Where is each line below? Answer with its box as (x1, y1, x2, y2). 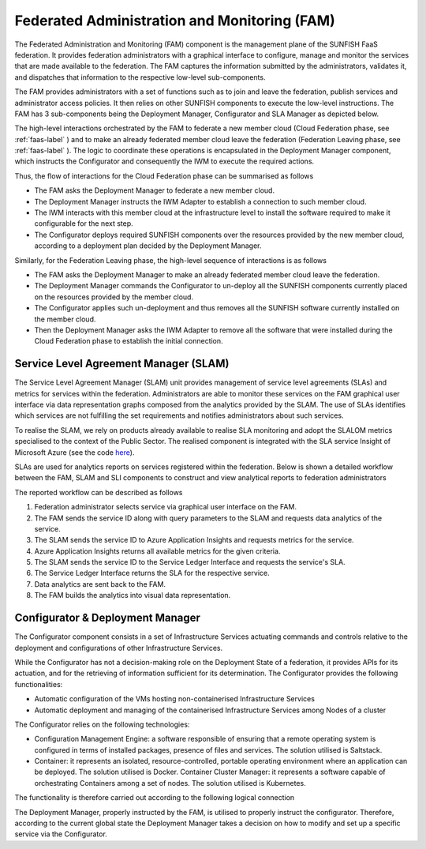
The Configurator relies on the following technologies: (14, 719, 190, 729)
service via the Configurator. (14, 829, 108, 839)
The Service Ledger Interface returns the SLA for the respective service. (34, 569, 270, 578)
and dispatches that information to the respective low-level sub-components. (14, 72, 266, 82)
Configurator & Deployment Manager (14, 611, 200, 625)
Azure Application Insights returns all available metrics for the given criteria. (34, 546, 281, 556)
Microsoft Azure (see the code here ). (14, 447, 135, 457)
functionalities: (14, 679, 63, 689)
